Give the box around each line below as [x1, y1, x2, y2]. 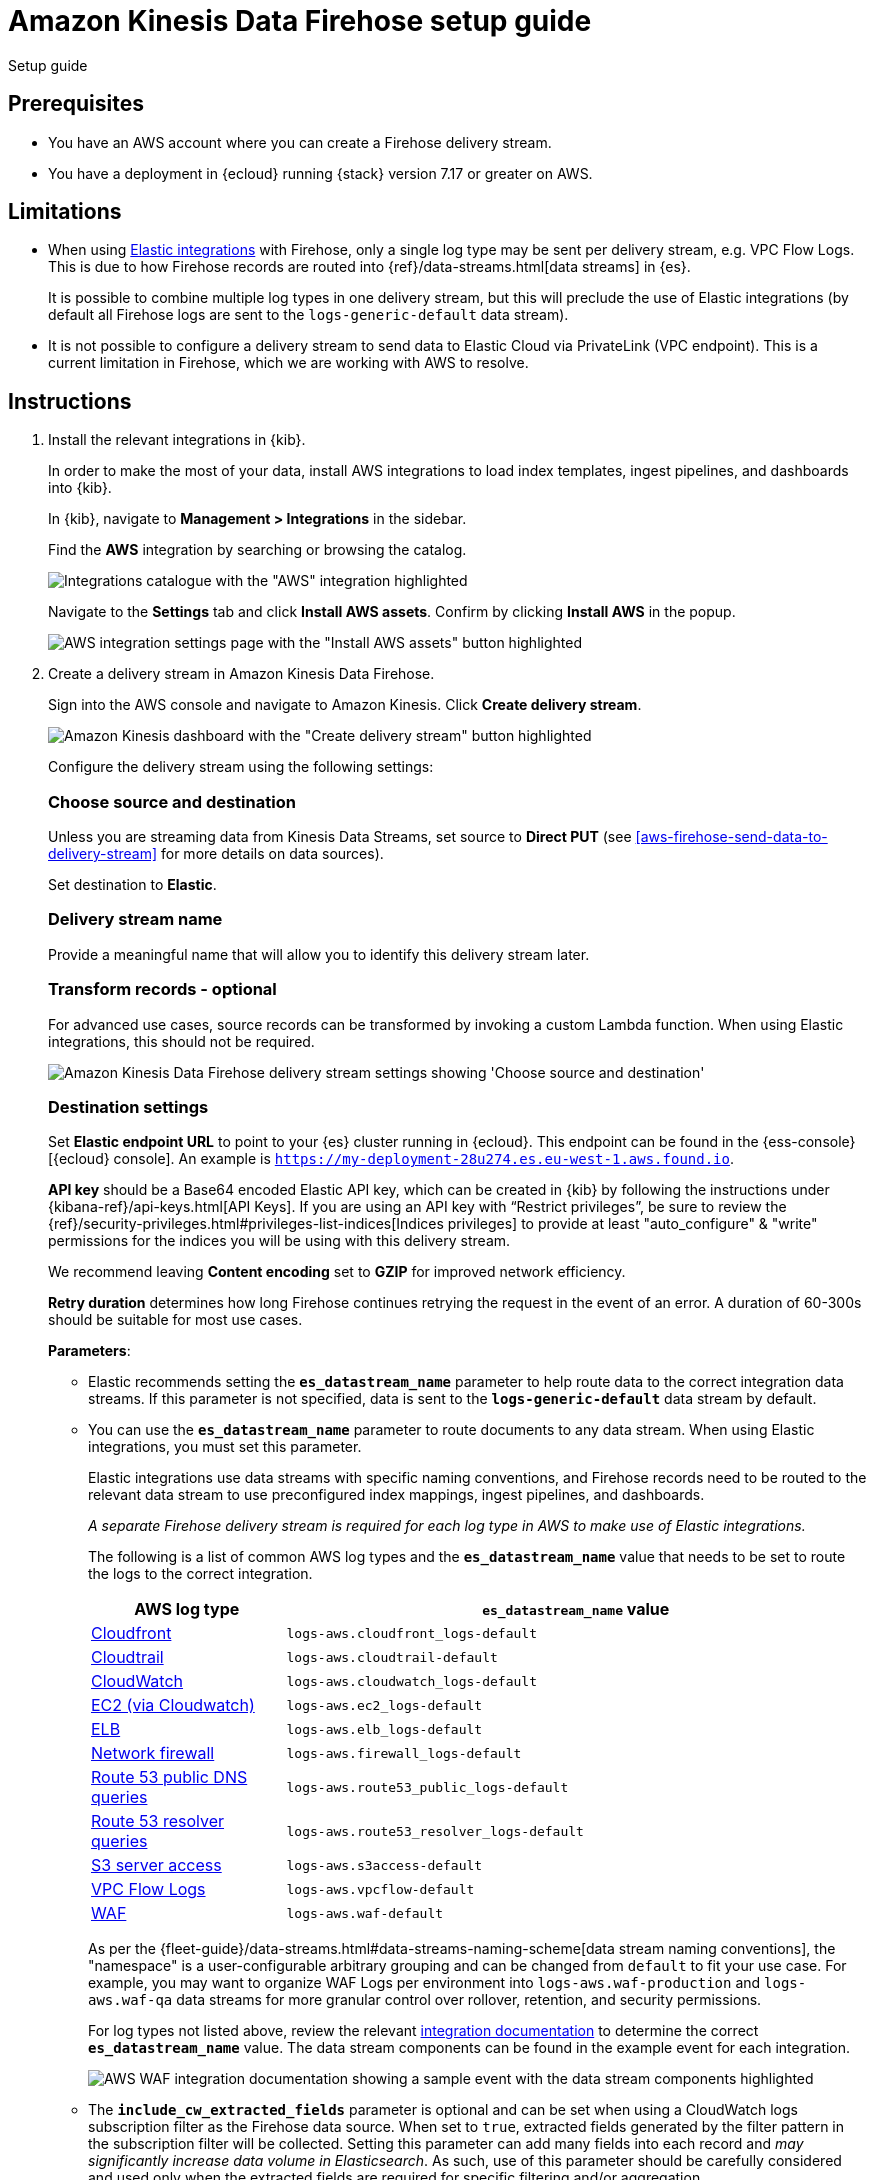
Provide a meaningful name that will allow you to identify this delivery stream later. [48, 945, 590, 963]
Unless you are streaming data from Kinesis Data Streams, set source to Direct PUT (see [48, 828, 632, 846]
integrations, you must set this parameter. [88, 1438, 362, 1456]
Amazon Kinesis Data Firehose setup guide [8, 4, 592, 38]
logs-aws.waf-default [286, 1905, 444, 1921]
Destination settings [48, 1096, 209, 1117]
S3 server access [91, 1855, 222, 1876]
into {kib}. [48, 479, 112, 497]
